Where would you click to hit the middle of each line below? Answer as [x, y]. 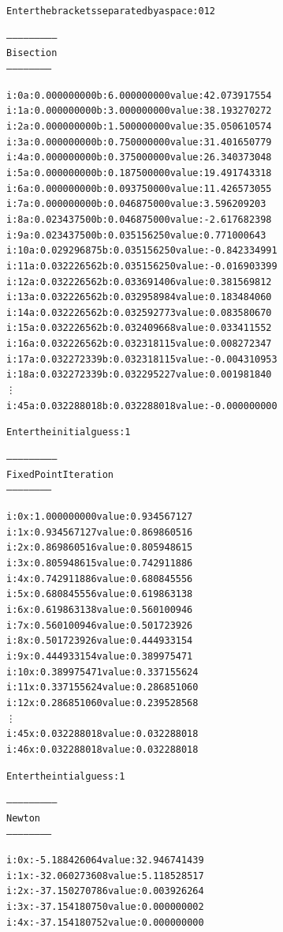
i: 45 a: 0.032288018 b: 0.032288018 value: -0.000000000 [142, 406]
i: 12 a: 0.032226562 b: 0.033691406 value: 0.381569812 [139, 282]
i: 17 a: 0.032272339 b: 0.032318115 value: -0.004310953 [142, 359]
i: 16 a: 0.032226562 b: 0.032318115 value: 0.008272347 [139, 344]
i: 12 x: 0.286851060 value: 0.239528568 [102, 703]
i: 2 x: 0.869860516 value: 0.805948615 [100, 548]
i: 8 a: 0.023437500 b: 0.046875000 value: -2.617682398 [139, 219]
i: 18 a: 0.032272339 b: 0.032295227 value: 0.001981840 [139, 375]
